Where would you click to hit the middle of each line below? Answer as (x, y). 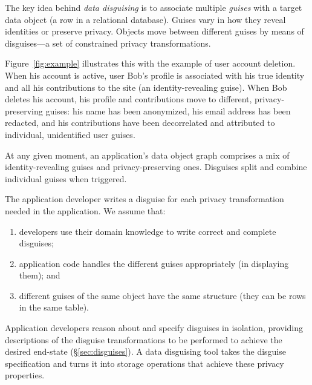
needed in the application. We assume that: (85, 210)
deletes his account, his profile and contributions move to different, (128, 99)
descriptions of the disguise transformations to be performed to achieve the (144, 339)
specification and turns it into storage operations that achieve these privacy (145, 363)
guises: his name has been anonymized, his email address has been (168, 110)
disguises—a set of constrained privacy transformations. (108, 43)
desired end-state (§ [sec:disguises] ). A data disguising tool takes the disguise (145, 351)
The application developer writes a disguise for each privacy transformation (145, 199)
